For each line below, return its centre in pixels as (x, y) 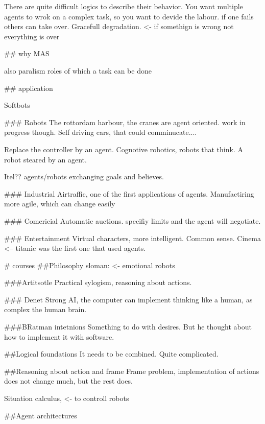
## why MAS (27, 53)
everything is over (32, 36)
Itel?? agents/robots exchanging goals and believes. (84, 176)
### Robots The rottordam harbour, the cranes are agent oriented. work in (125, 122)
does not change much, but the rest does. (68, 381)
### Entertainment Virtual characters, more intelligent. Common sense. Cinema (133, 238)
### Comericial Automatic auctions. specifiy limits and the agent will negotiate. (132, 220)
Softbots (17, 105)
